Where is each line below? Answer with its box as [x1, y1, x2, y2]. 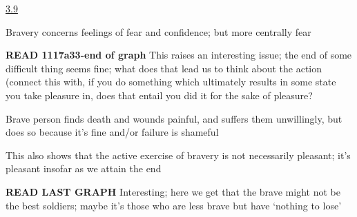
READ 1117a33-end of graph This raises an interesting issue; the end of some [6, 48, 352, 62]
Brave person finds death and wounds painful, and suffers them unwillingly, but [6, 111, 342, 125]
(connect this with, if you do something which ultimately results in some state [6, 74, 336, 89]
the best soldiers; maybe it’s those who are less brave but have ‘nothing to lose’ [6, 198, 342, 212]
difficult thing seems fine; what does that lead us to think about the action [6, 61, 322, 75]
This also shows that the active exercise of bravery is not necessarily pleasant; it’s [6, 147, 351, 162]
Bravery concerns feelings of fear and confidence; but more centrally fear [6, 24, 311, 39]
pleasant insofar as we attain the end [6, 161, 162, 176]
